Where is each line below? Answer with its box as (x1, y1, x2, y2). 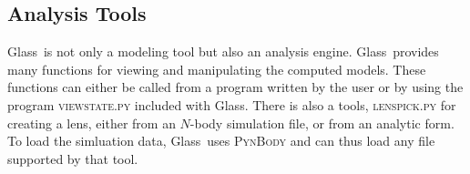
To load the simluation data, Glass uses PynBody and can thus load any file (7, 131, 435, 150)
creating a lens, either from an (7, 113, 176, 132)
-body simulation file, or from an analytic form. (189, 113, 455, 132)
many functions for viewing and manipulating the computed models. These (7, 59, 426, 78)
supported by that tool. (7, 148, 138, 168)
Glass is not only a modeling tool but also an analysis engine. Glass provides (7, 42, 439, 61)
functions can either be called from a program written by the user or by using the (7, 77, 464, 97)
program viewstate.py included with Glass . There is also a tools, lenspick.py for (7, 95, 456, 114)
